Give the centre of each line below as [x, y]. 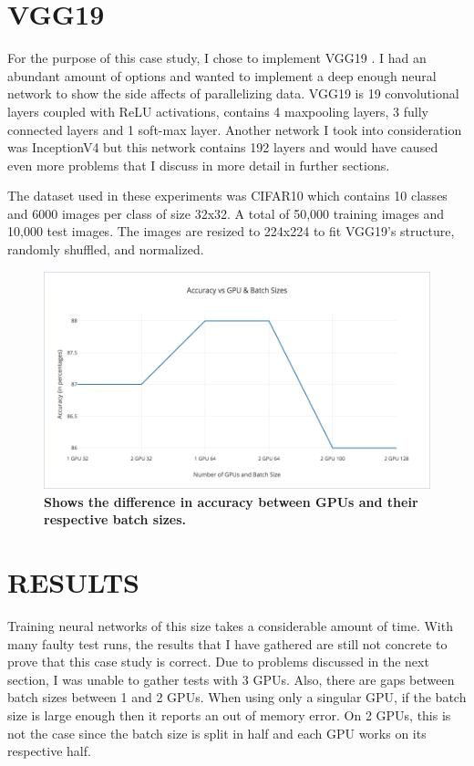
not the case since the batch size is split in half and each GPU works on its [217, 733]
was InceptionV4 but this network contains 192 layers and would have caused [223, 147]
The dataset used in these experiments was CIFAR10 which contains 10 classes [227, 196]
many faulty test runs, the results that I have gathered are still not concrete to [227, 643]
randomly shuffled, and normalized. [106, 249]
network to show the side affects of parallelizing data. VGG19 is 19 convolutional [233, 93]
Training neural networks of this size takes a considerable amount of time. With [230, 626]
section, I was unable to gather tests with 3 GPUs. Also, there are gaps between [231, 679]
